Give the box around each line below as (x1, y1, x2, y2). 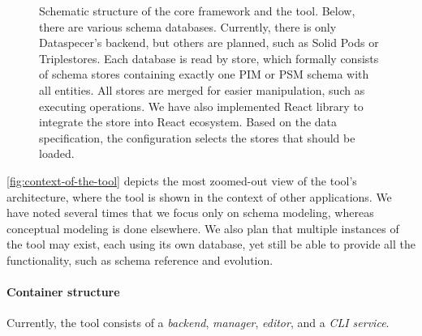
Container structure (6, 283, 120, 300)
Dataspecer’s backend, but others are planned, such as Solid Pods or (39, 34, 379, 51)
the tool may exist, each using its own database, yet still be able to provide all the (6, 236, 416, 253)
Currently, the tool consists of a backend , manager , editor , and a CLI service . (6, 314, 390, 331)
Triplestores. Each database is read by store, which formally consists (39, 49, 379, 66)
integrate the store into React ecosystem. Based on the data (39, 113, 338, 130)
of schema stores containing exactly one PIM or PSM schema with (39, 66, 369, 83)
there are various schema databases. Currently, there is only (39, 18, 337, 35)
